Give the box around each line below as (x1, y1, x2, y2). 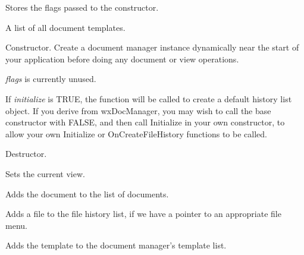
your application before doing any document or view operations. (5, 52, 239, 65)
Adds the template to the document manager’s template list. (5, 239, 227, 251)
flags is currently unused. (5, 73, 96, 85)
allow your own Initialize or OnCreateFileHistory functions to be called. (5, 127, 267, 140)
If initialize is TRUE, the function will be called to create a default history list (5, 92, 292, 105)
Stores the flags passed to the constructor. (5, 1, 159, 13)
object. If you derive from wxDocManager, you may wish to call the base (5, 104, 271, 117)
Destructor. (5, 147, 47, 160)
